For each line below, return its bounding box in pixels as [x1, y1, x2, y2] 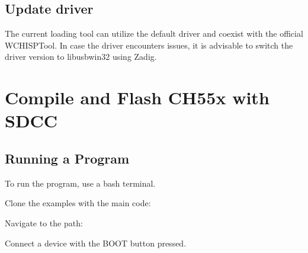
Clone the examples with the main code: [5, 197, 151, 209]
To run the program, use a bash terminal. [5, 177, 156, 189]
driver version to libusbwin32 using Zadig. [5, 50, 157, 63]
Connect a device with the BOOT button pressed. [5, 236, 187, 249]
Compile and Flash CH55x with [5, 85, 269, 110]
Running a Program [5, 149, 130, 167]
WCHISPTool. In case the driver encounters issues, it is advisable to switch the [5, 39, 293, 51]
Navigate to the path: [5, 216, 83, 229]
